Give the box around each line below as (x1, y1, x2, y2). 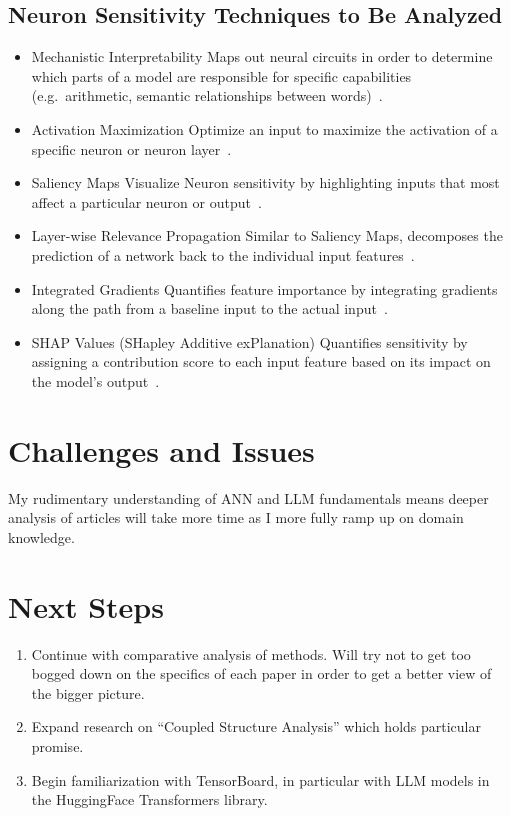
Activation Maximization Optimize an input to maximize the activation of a (31, 118, 498, 139)
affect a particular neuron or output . (31, 191, 262, 212)
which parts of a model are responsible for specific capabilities (31, 65, 412, 86)
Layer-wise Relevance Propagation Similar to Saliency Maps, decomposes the (31, 225, 503, 246)
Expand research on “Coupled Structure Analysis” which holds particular (31, 716, 481, 737)
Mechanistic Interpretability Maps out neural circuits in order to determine (31, 46, 493, 67)
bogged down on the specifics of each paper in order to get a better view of (31, 663, 492, 684)
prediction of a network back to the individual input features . (31, 244, 415, 265)
